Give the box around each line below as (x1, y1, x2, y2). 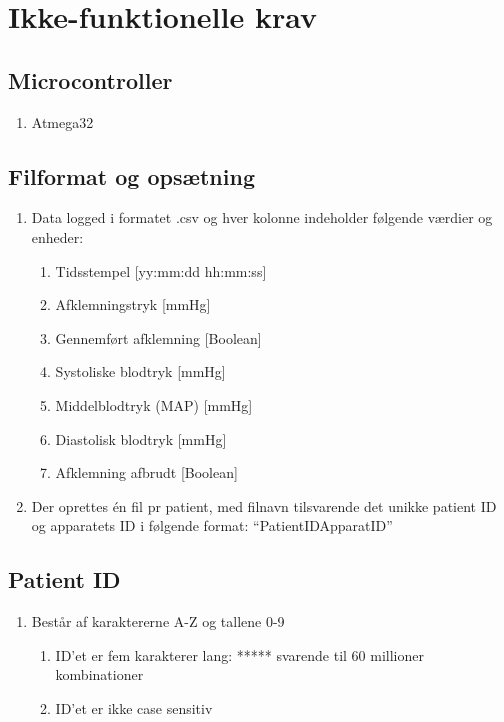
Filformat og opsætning (8, 160, 255, 191)
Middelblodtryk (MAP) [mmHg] (55, 394, 253, 415)
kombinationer (55, 664, 144, 685)
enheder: (31, 226, 84, 247)
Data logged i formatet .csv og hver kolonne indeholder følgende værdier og (31, 207, 493, 228)
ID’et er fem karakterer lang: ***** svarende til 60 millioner (55, 644, 424, 665)
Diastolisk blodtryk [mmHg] (55, 428, 227, 449)
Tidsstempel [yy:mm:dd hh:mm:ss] (55, 260, 267, 281)
